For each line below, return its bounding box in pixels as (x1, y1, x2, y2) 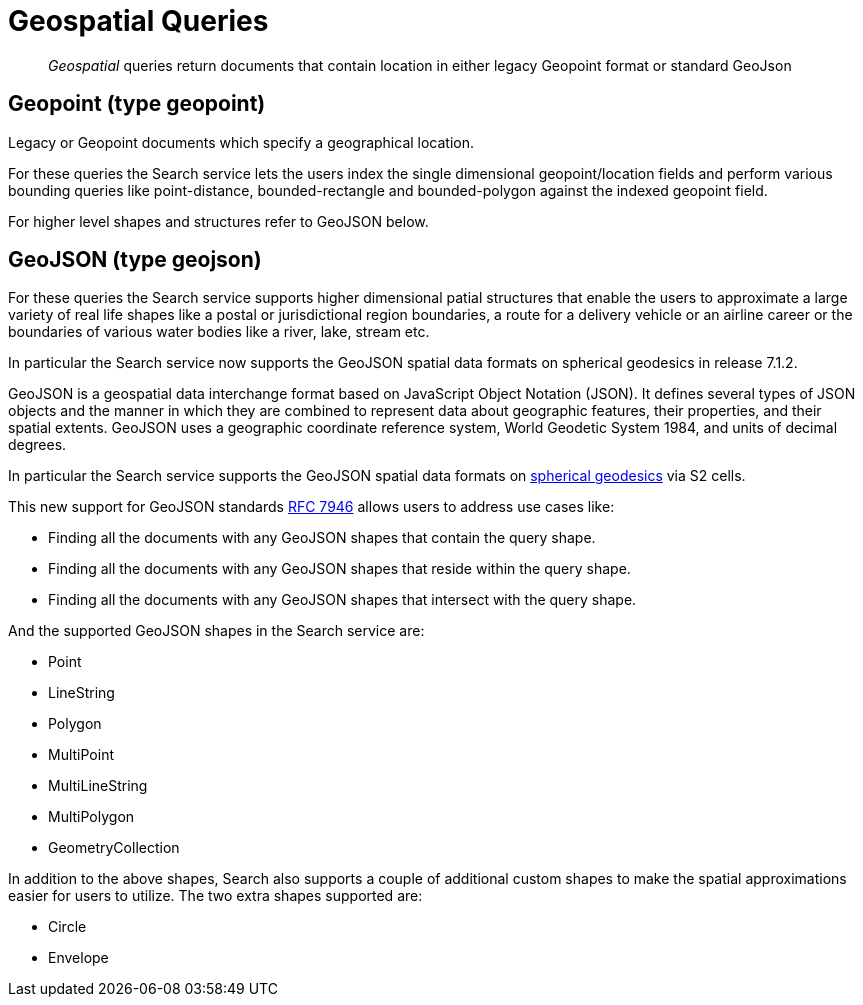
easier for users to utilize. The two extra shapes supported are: (8, 887, 423, 905)
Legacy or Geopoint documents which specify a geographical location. (8, 133, 475, 151)
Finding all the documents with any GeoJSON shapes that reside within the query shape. (48, 560, 631, 578)
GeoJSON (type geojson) (8, 247, 262, 273)
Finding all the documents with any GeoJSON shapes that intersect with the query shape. (48, 591, 637, 609)
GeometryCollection (48, 839, 180, 857)
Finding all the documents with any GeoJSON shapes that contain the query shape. (48, 529, 596, 547)
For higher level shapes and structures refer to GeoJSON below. (8, 212, 429, 230)
